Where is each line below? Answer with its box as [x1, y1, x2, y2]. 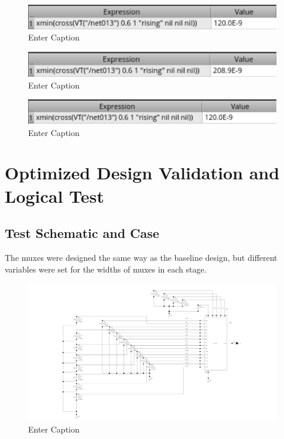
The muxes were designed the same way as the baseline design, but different [5, 251, 278, 264]
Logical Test [5, 183, 104, 207]
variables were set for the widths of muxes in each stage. [5, 263, 207, 275]
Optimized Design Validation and [5, 161, 280, 185]
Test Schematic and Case [5, 224, 159, 242]
